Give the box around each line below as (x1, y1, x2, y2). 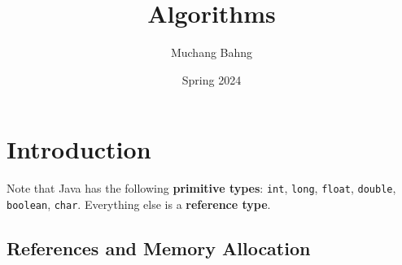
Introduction (7, 132, 151, 166)
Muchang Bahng (170, 44, 253, 61)
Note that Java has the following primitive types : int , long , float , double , (7, 180, 396, 197)
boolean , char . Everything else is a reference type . (7, 195, 271, 212)
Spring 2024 (181, 71, 242, 88)
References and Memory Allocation (7, 235, 311, 260)
